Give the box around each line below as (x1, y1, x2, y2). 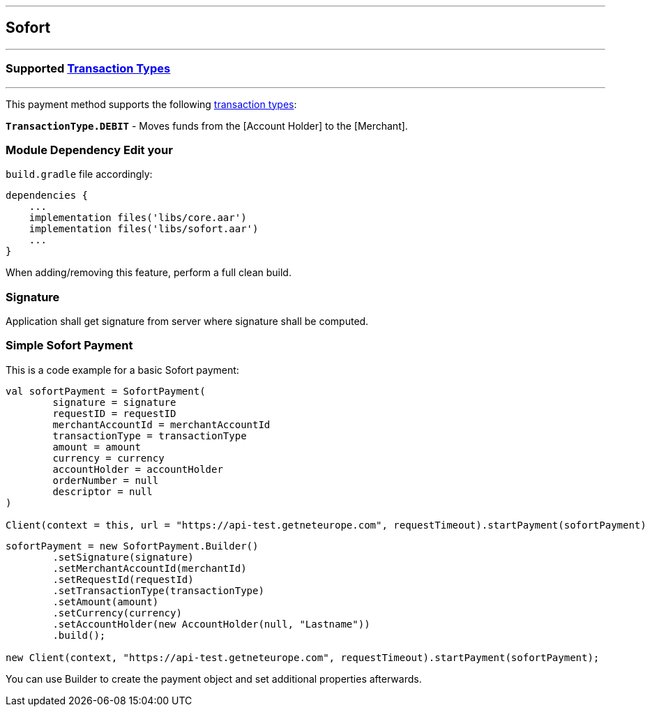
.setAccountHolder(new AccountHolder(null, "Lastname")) (52, 618, 370, 630)
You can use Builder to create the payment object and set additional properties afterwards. (6, 672, 422, 685)
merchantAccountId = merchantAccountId (52, 418, 271, 430)
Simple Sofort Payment (6, 338, 133, 353)
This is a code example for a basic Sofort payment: (6, 363, 239, 376)
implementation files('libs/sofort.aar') (29, 223, 259, 235)
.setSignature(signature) (52, 551, 194, 563)
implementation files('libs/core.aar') (29, 212, 247, 224)
